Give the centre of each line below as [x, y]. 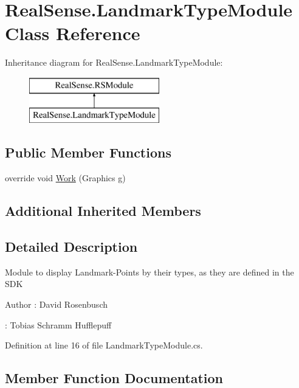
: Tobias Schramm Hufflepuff [58, 324]
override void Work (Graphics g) [65, 178]
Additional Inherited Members [103, 211]
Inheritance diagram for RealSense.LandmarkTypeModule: [114, 62]
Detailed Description [71, 247]
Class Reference [73, 33]
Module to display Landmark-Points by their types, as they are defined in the [149, 272]
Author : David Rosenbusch [56, 304]
